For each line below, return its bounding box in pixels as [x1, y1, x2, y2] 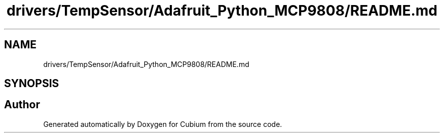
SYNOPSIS [4, 77, 59, 90]
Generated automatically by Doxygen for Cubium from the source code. [43, 119, 282, 128]
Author [4, 98, 40, 111]
